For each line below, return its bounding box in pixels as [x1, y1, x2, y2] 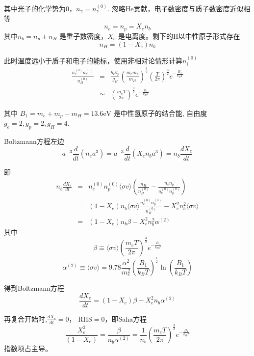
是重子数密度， [59, 30, 108, 41]
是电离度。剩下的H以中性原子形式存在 [118, 30, 240, 41]
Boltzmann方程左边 [4, 136, 64, 146]
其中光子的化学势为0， [4, 3, 76, 13]
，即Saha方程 [104, 313, 147, 324]
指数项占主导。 [4, 343, 52, 354]
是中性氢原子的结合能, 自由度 [113, 108, 207, 118]
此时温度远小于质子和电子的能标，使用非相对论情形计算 [4, 55, 182, 65]
